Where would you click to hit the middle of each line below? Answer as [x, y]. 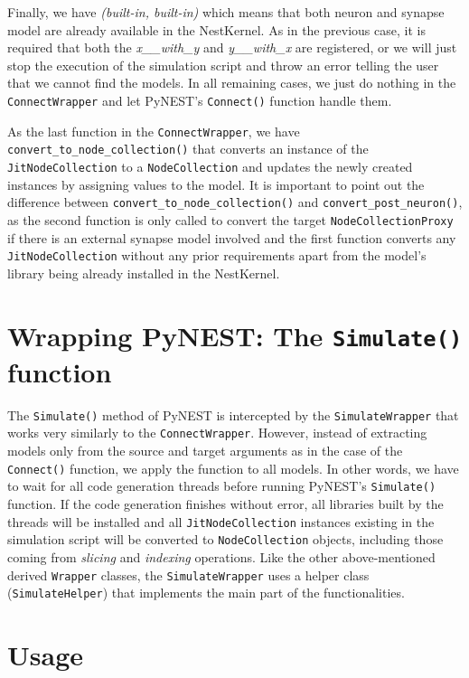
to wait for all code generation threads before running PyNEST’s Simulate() [222, 486]
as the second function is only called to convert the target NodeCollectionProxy [230, 219]
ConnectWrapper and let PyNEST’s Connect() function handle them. [200, 100]
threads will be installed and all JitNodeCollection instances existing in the [221, 521]
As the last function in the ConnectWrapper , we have [154, 131]
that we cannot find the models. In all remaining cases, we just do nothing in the [232, 83]
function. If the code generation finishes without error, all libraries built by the [225, 504]
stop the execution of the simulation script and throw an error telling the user [223, 65]
